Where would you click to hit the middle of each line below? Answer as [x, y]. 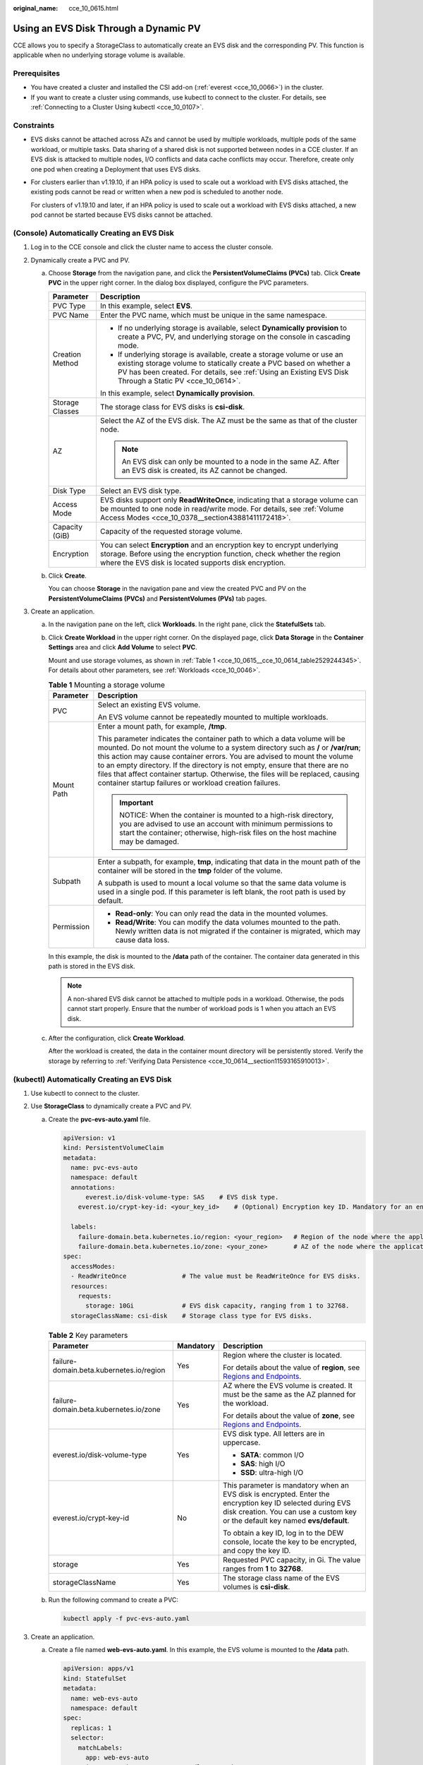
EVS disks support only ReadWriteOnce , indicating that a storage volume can [229, 500]
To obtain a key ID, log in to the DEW [283, 1533]
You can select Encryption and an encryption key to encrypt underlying [219, 545]
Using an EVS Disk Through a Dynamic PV [107, 28]
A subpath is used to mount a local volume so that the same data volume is [222, 882]
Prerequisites [36, 73]
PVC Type [69, 306]
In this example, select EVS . [146, 306]
